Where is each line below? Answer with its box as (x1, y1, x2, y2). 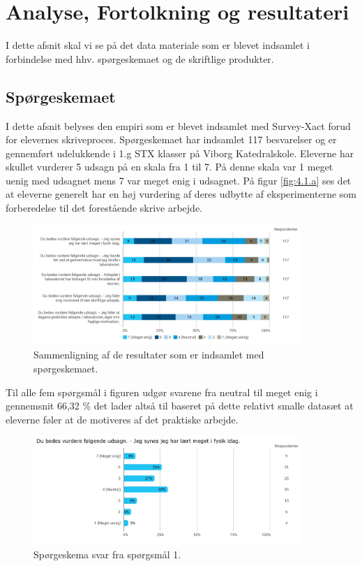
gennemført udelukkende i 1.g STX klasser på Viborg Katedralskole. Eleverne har (6, 145, 354, 160)
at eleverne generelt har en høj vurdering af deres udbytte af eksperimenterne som (6, 187, 356, 201)
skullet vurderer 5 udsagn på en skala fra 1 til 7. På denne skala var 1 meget (6, 159, 333, 174)
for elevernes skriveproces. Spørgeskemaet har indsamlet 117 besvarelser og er (6, 132, 337, 147)
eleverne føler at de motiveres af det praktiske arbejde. (6, 412, 239, 426)
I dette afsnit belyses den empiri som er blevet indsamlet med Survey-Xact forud (6, 118, 351, 133)
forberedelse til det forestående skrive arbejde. (6, 201, 202, 215)
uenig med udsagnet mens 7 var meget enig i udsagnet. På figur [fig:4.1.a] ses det (6, 173, 352, 187)
